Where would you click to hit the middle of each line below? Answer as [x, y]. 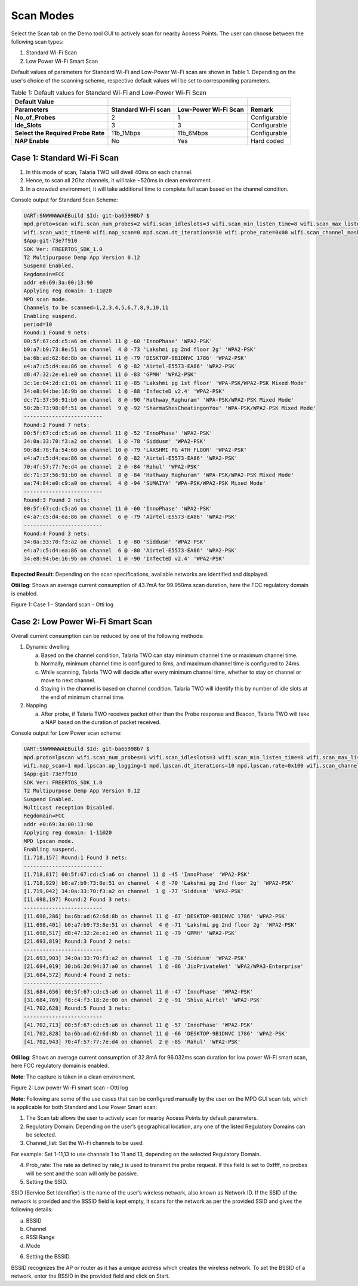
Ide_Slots [28, 126]
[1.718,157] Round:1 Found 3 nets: [75, 858]
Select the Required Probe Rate [60, 133]
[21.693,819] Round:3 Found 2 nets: [77, 941]
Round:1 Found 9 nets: [57, 333]
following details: [32, 1209]
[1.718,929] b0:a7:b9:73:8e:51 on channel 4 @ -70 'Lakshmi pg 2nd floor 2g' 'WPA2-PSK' [159, 883]
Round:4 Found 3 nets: [57, 533]
